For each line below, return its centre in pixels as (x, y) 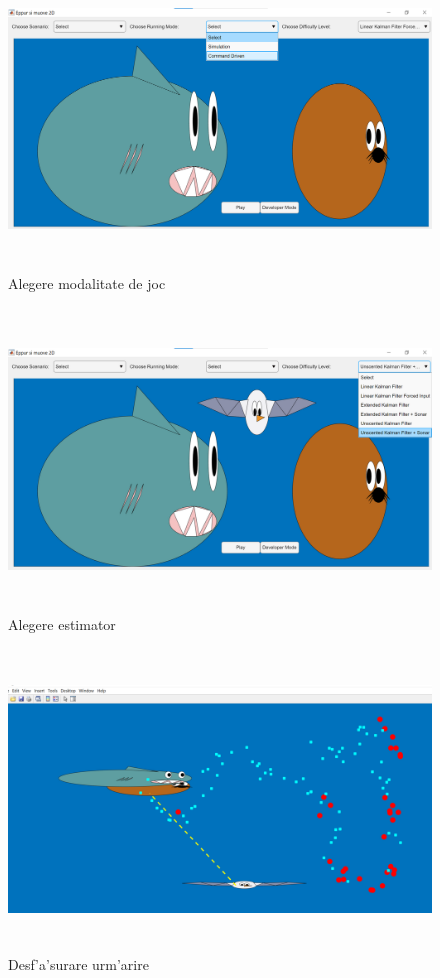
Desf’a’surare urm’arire (78, 964)
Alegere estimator (62, 623)
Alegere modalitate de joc (87, 282)
